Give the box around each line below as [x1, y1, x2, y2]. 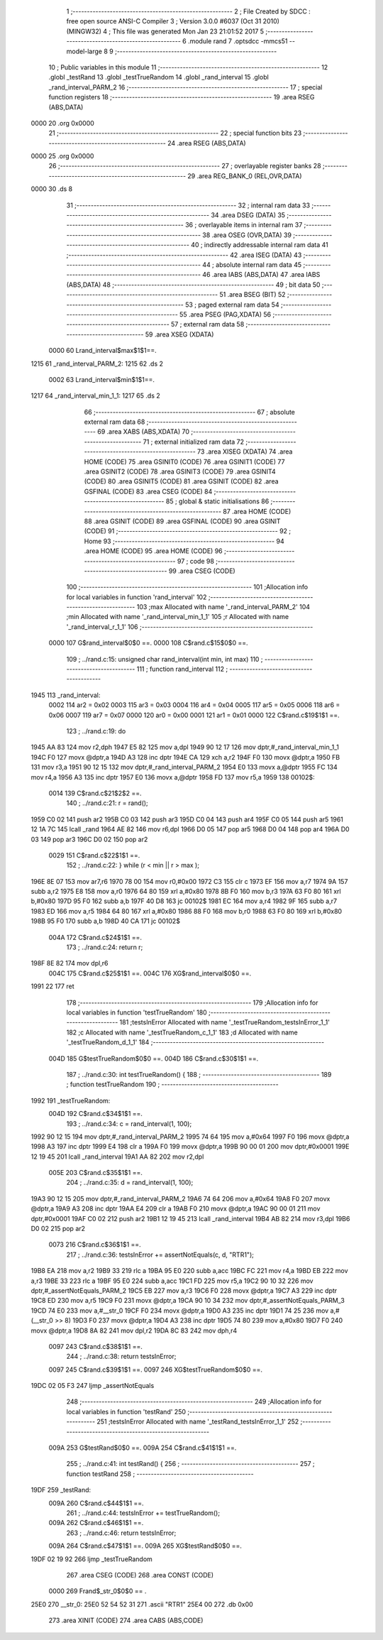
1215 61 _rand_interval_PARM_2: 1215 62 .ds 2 [30, 359, 163, 368]
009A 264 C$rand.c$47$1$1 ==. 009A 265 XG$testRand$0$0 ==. [48, 1541, 243, 1551]
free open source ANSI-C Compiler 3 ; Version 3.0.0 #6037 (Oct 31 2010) [66, 17, 280, 26]
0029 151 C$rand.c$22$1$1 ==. [48, 851, 140, 859]
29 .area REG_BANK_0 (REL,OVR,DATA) [187, 171, 302, 180]
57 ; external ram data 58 [170, 320, 245, 329]
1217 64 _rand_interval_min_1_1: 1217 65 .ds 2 [30, 391, 161, 400]
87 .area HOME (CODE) [223, 507, 292, 515]
